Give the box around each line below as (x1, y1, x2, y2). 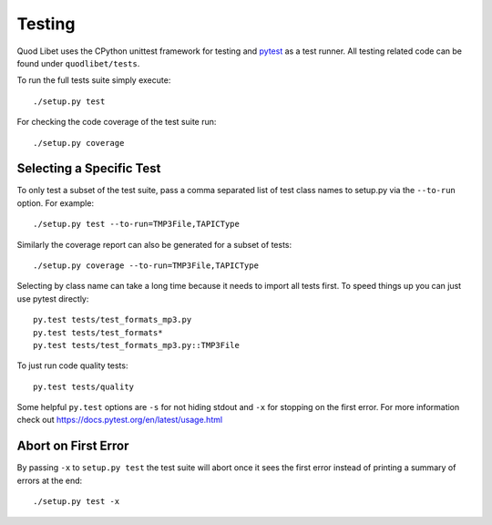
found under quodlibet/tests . (16, 57, 140, 68)
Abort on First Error (16, 438, 129, 454)
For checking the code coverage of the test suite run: (16, 117, 217, 128)
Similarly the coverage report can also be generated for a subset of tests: (16, 239, 292, 250)
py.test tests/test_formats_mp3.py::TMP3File (33, 340, 241, 350)
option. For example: (16, 197, 95, 209)
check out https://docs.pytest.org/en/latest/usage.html (16, 415, 223, 426)
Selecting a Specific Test (16, 160, 161, 177)
